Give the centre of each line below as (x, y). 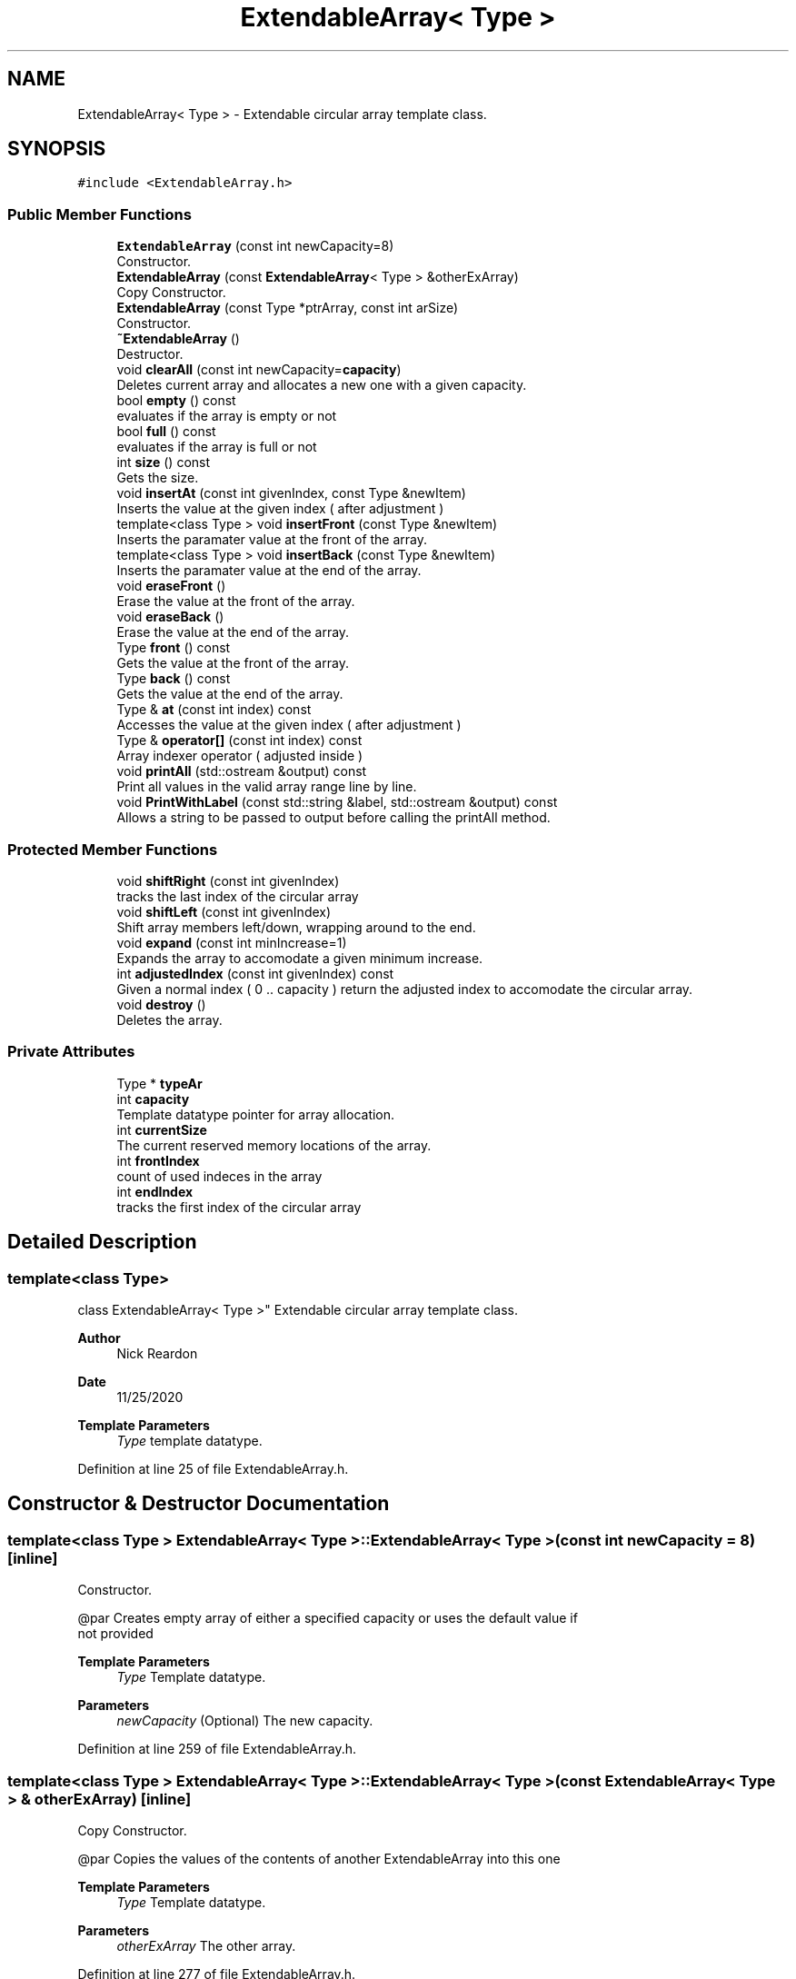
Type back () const (174, 679)
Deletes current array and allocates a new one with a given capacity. (322, 385)
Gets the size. (158, 478)
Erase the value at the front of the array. (236, 602)
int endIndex (155, 1191)
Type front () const (174, 648)
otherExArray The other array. (206, 1945)
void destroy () (161, 1004)
